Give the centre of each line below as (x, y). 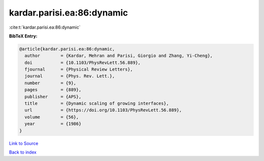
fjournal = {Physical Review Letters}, (79, 70)
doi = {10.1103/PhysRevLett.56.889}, (83, 63)
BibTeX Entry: (23, 36)
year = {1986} (53, 124)
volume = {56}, (52, 117)
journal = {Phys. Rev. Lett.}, (70, 76)
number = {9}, (51, 83)
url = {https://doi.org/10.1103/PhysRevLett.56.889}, (103, 110)
